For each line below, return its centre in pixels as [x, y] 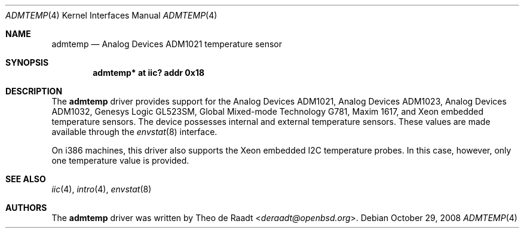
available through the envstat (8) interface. [134, 132]
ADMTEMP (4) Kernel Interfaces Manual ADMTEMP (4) [111, 15]
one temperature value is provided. [120, 160]
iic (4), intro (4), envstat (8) [102, 189]
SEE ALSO [26, 179]
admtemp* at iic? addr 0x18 [149, 73]
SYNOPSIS [27, 62]
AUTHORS [26, 208]
